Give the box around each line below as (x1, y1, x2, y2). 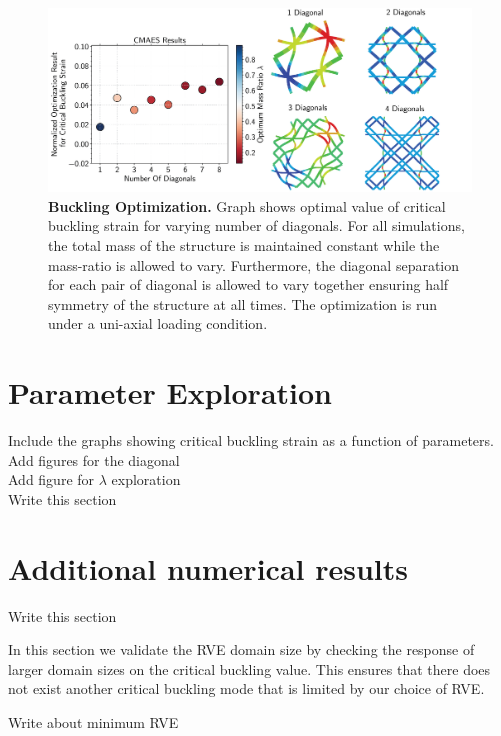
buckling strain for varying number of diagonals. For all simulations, (48, 215, 465, 236)
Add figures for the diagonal (8, 449, 180, 470)
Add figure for (8, 469, 95, 490)
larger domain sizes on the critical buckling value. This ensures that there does (8, 658, 491, 679)
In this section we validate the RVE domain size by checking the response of (8, 639, 475, 660)
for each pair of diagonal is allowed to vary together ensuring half (48, 274, 449, 295)
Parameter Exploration (8, 372, 332, 413)
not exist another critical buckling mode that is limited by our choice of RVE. (8, 678, 485, 699)
